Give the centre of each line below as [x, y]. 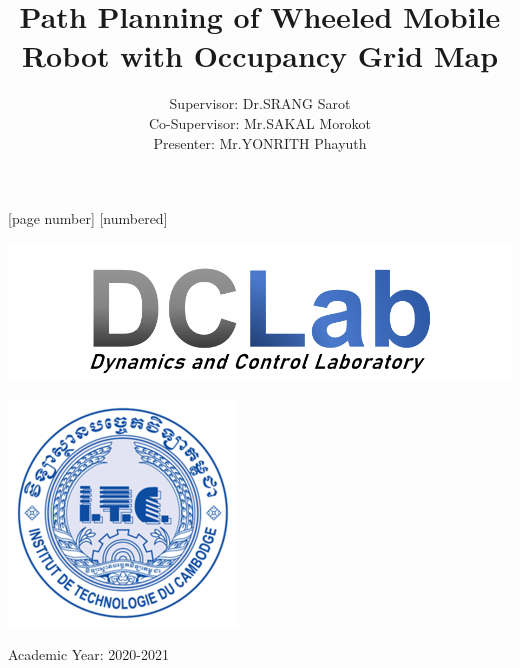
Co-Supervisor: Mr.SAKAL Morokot [260, 122]
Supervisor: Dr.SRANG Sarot [260, 103]
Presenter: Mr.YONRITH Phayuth [260, 142]
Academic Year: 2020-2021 [89, 654]
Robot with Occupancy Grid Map [260, 55]
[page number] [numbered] [88, 218]
